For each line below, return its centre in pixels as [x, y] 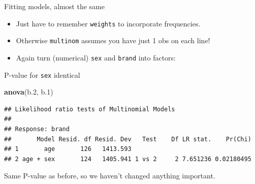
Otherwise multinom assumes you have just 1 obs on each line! [113, 40]
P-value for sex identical [42, 74]
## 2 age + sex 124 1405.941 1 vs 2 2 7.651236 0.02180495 [128, 159]
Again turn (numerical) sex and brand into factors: [96, 57]
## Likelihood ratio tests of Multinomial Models [90, 109]
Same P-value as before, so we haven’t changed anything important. [110, 176]
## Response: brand [37, 129]
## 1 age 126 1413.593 [68, 149]
